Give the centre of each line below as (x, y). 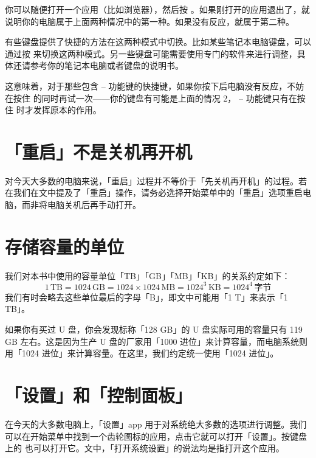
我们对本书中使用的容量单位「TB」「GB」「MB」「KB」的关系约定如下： (148, 275)
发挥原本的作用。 (67, 110)
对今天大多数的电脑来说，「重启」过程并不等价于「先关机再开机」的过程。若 (156, 180)
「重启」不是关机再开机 (99, 151)
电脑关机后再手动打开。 (94, 205)
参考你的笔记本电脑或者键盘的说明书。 (107, 65)
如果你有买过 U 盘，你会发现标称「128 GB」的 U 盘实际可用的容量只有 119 (154, 329)
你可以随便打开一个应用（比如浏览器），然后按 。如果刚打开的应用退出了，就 (157, 9)
